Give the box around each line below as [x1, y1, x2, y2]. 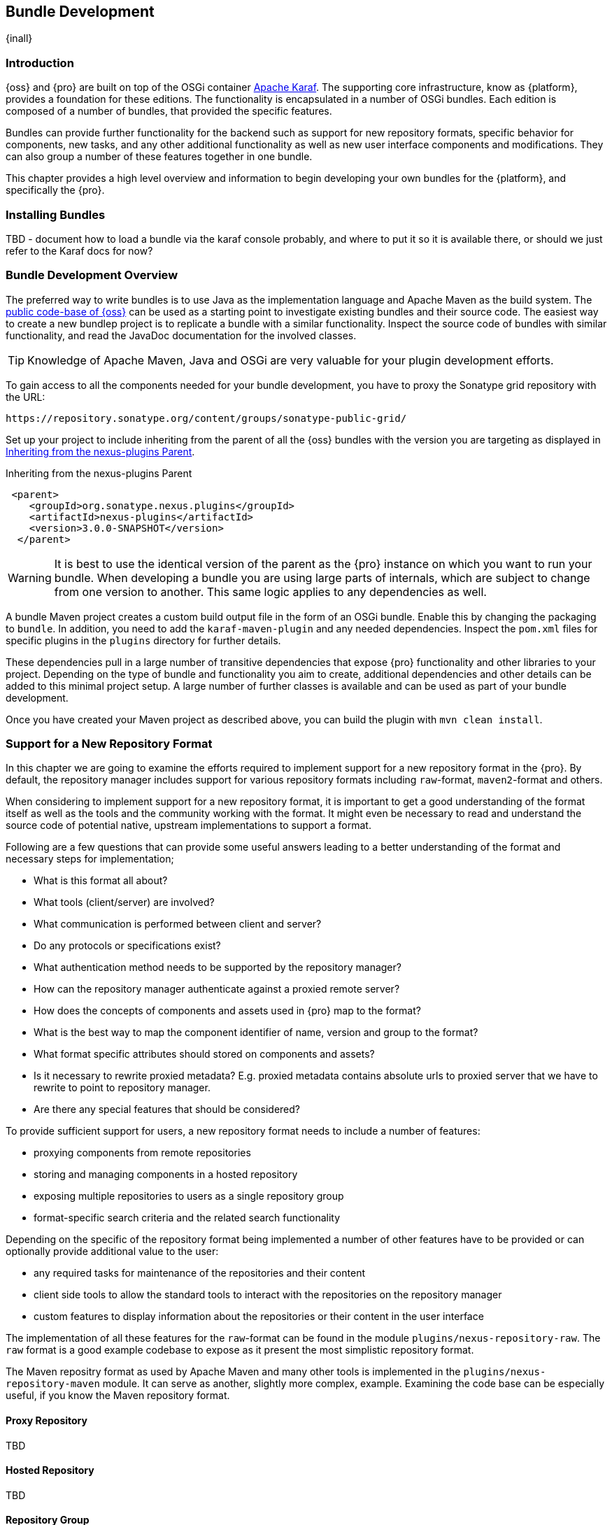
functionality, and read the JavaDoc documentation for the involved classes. [6, 329, 357, 341]
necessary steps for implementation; [6, 853, 174, 865]
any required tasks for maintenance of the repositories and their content [34, 1267, 365, 1279]
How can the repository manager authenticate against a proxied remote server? [34, 983, 400, 995]
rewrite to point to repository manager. [34, 1081, 211, 1094]
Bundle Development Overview [6, 268, 178, 283]
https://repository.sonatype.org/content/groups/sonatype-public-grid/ [6, 412, 407, 424]
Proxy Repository [6, 1414, 87, 1427]
